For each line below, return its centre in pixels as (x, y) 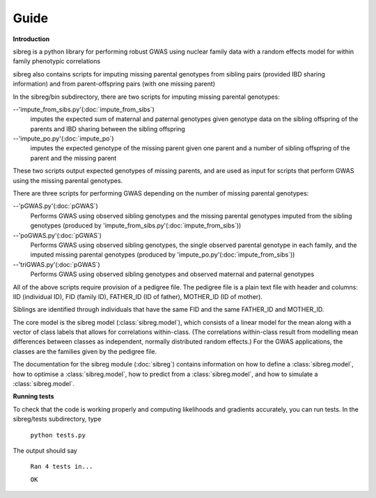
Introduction (31, 39)
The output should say (45, 451)
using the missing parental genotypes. (68, 180)
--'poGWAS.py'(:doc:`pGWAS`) (57, 235)
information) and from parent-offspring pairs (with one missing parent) (114, 84)
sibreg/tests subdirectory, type (57, 419)
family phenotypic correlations (57, 61)
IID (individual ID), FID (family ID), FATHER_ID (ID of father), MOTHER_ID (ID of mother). (138, 296)
